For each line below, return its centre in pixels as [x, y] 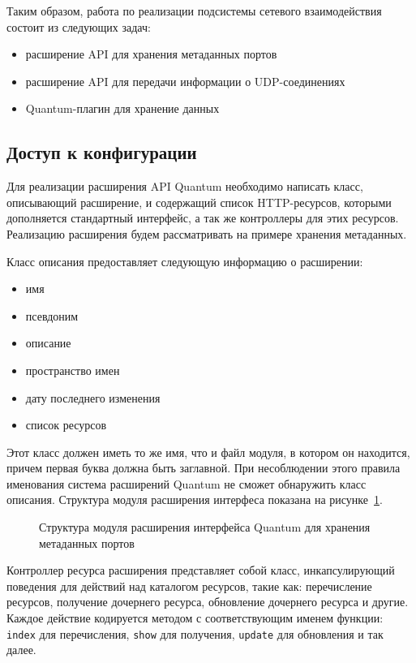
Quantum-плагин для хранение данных [122, 108]
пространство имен [73, 370]
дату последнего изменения [93, 397]
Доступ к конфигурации [102, 152]
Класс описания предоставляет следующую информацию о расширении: [185, 261]
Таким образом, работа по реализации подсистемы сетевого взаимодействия [194, 11]
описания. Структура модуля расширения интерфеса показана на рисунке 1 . [195, 499]
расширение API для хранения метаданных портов [151, 54]
